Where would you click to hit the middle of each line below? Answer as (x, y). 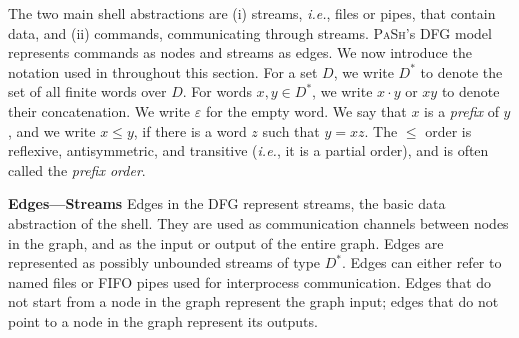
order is (448, 130)
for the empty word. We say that (306, 110)
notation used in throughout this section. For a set (163, 71)
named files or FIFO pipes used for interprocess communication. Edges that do (250, 281)
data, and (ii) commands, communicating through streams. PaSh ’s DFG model (250, 32)
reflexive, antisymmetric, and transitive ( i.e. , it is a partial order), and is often (248, 150)
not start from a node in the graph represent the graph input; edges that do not (253, 301)
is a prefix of (461, 110)
